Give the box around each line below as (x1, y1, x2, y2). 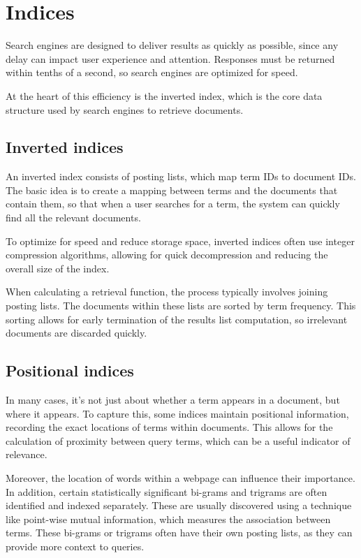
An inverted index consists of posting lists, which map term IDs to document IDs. (6, 169, 356, 184)
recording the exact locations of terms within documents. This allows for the (6, 420, 333, 434)
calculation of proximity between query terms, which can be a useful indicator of (6, 433, 351, 448)
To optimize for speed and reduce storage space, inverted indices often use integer (6, 233, 355, 248)
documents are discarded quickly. (6, 325, 147, 340)
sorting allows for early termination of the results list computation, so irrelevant (6, 311, 348, 326)
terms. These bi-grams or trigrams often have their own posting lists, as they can (6, 525, 353, 540)
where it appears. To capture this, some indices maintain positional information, (6, 406, 349, 420)
